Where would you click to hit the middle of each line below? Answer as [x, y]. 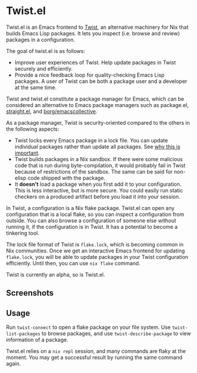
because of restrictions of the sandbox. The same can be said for [94, 171]
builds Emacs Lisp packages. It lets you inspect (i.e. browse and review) [93, 33]
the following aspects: [33, 129]
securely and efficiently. [44, 68]
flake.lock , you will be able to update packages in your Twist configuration [97, 257]
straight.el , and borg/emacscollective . [52, 111]
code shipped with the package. [66, 178]
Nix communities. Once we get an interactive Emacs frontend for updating [96, 251]
